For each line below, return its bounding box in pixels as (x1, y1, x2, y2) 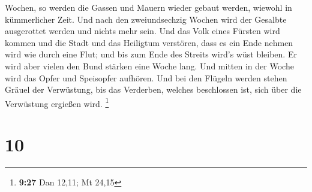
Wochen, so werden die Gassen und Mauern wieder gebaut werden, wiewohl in (5, 1, 292, 13)
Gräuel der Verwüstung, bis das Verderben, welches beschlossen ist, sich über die (5, 83, 302, 96)
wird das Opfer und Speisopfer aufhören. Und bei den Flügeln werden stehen (5, 71, 287, 84)
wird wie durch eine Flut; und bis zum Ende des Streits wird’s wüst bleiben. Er (5, 48, 297, 60)
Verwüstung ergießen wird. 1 (5, 95, 109, 109)
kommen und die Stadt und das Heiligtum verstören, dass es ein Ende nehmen (5, 36, 293, 48)
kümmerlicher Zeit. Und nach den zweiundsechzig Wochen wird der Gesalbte (5, 13, 287, 25)
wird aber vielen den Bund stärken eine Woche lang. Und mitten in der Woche (5, 59, 294, 72)
